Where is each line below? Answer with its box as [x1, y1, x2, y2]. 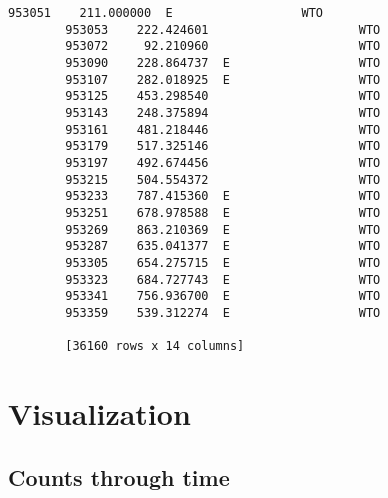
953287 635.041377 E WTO [65, 239, 381, 254]
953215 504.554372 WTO [65, 172, 381, 187]
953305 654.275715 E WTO [65, 255, 381, 270]
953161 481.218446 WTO [65, 122, 381, 137]
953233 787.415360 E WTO [65, 189, 381, 204]
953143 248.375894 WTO [65, 105, 381, 120]
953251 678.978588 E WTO [65, 205, 381, 220]
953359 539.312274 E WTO [65, 305, 381, 320]
